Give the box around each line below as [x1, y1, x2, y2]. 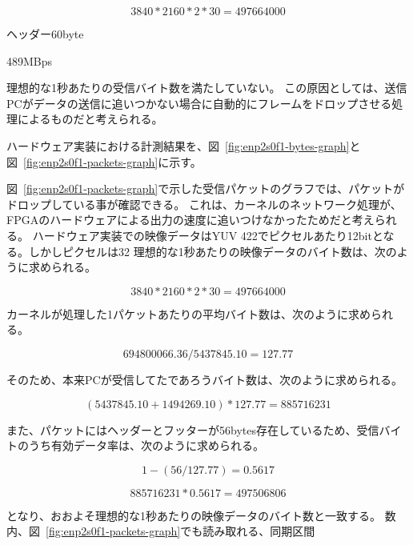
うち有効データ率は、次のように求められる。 [28, 437, 264, 454]
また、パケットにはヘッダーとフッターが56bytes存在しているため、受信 [6, 421, 379, 438]
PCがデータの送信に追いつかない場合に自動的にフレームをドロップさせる [6, 94, 392, 111]
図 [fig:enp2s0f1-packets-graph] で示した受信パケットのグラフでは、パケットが [6, 180, 405, 197]
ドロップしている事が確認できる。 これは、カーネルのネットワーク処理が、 [6, 195, 402, 212]
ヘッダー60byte [6, 26, 84, 42]
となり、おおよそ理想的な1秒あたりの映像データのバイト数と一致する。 [6, 507, 382, 523]
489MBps [6, 52, 53, 69]
